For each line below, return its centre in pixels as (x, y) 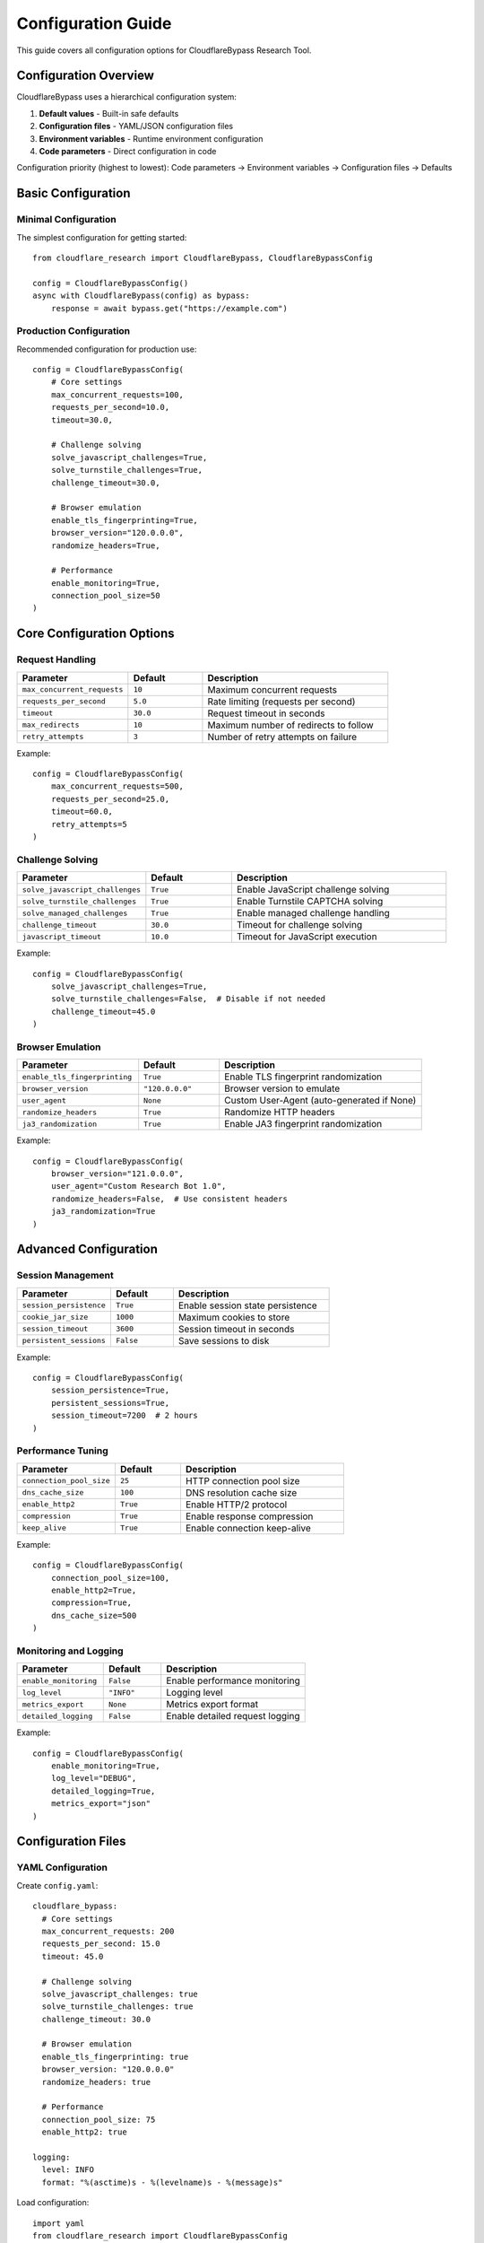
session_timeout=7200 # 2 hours (125, 1416)
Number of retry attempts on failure (282, 737)
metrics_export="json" (101, 1804)
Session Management (65, 1276)
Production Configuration (73, 331)
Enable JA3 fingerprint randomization (303, 1124)
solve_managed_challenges (75, 913)
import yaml (59, 2223)
